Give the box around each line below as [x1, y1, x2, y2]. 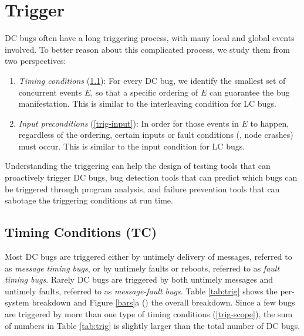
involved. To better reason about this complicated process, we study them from [5, 43, 290, 55]
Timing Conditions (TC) [5, 223, 157, 241]
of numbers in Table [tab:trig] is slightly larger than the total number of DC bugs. [5, 319, 300, 331]
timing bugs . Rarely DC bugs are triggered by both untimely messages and [5, 273, 273, 286]
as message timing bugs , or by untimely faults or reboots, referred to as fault [5, 262, 280, 274]
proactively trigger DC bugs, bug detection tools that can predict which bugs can [5, 171, 298, 184]
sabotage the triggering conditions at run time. [5, 194, 173, 206]
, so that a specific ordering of [90, 86, 198, 98]
